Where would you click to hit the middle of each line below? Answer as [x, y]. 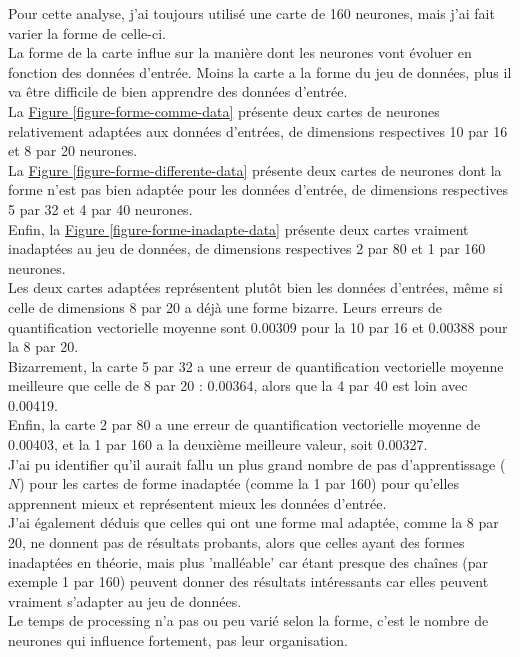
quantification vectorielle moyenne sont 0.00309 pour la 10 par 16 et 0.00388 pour [258, 326]
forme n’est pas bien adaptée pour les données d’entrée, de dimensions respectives [258, 189]
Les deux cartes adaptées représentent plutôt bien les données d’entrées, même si [255, 287]
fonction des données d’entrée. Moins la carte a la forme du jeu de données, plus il [260, 71]
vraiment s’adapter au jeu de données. [125, 600]
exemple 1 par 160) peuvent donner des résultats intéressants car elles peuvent [248, 581]
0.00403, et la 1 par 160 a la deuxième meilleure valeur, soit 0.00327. [218, 444]
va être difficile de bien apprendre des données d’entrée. [178, 91]
